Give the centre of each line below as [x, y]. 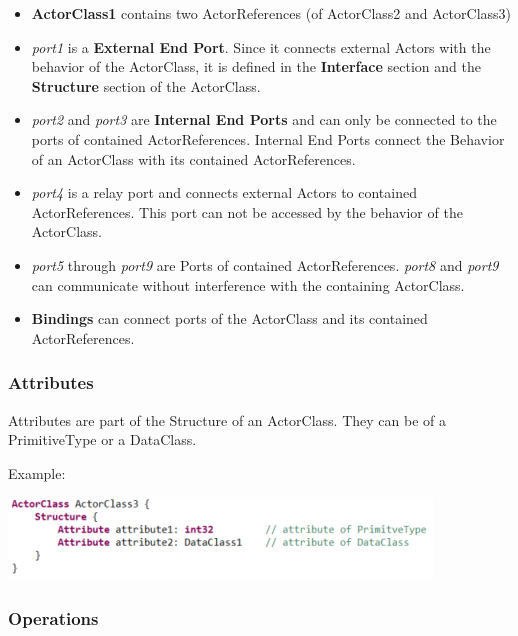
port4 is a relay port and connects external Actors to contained [224, 192]
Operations [53, 617]
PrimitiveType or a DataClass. [102, 439]
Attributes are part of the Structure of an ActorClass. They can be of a [227, 419]
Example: [37, 472]
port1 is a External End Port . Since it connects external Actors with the [261, 46]
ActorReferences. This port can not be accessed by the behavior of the [247, 211]
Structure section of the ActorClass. [146, 85]
